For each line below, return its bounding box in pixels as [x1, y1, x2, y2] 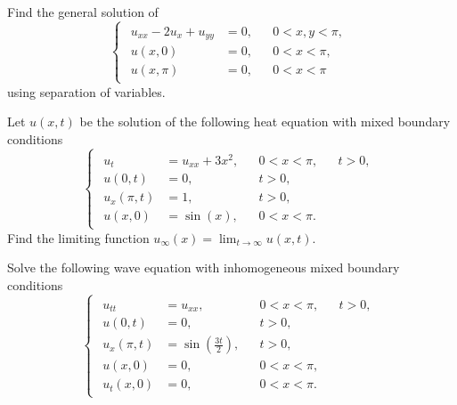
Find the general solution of [7, 3, 159, 20]
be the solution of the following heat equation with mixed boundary [79, 112, 451, 131]
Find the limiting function [7, 228, 150, 247]
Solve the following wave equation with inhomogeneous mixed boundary [7, 258, 400, 277]
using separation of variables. [7, 82, 166, 101]
